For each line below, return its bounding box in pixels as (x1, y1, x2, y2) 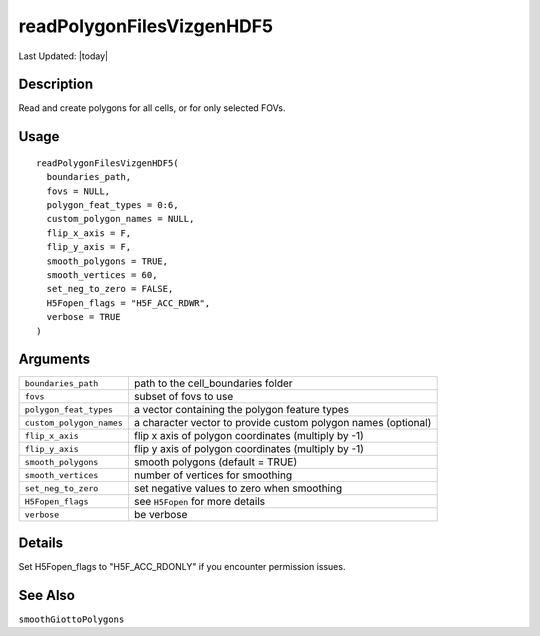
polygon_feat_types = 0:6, (46, 200, 179, 211)
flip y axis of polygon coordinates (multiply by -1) (133, 442, 365, 456)
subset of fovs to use (133, 390, 234, 404)
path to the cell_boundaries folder (133, 376, 294, 390)
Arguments (18, 351, 91, 368)
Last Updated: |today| (18, 50, 109, 62)
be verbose (133, 508, 188, 522)
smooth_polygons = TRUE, (46, 255, 169, 267)
